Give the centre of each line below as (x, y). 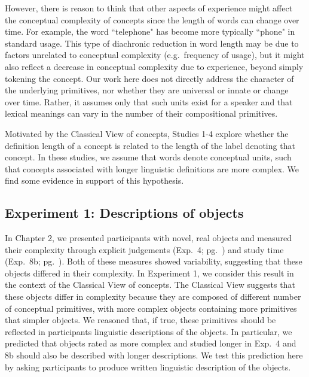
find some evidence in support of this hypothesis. (94, 180)
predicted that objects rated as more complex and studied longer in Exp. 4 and (151, 343)
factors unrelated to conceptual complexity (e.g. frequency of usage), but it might (155, 55)
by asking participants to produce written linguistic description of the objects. (148, 367)
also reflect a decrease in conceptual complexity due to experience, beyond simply (154, 66)
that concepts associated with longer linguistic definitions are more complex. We (152, 168)
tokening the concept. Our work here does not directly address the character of (149, 78)
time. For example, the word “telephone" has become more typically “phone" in (150, 31)
